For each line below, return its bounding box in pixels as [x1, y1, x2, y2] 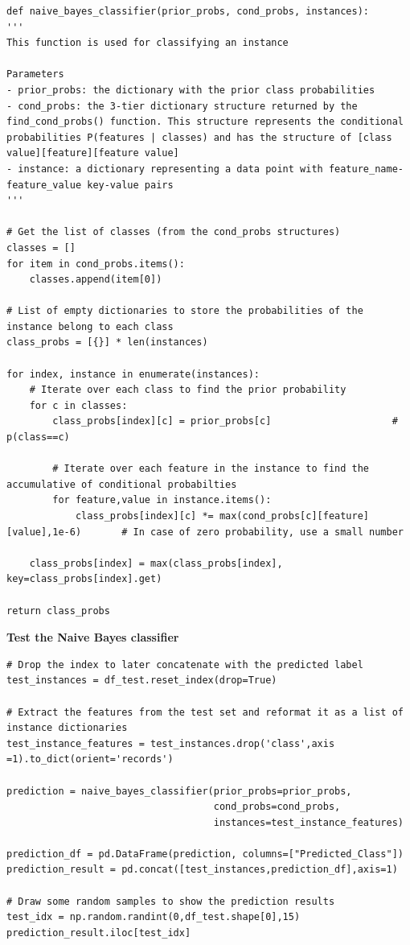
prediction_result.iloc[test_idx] [6, 926, 191, 939]
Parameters [6, 68, 64, 80]
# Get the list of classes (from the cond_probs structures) [6, 226, 341, 238]
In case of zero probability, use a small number [133, 526, 404, 538]
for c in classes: [29, 399, 128, 411]
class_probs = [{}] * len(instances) [6, 336, 208, 349]
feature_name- [328, 163, 404, 175]
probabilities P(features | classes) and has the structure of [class [6, 131, 392, 143]
